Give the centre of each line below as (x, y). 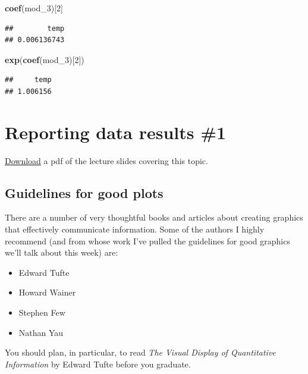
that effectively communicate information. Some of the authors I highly (135, 229)
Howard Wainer (47, 292)
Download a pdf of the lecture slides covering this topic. (106, 160)
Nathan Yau (41, 332)
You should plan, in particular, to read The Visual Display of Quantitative (140, 352)
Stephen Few (42, 312)
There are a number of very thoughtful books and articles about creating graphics (154, 217)
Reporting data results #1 (116, 132)
